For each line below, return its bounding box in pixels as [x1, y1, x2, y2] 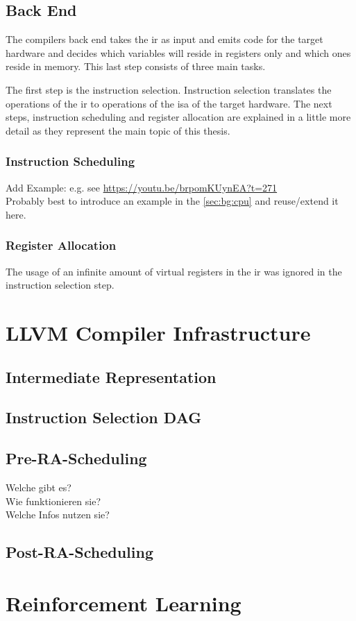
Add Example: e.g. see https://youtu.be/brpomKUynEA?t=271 [6, 180, 278, 194]
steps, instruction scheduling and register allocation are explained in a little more [6, 110, 351, 124]
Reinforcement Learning [6, 588, 241, 617]
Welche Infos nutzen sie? [6, 507, 110, 522]
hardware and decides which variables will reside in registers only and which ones [6, 45, 351, 60]
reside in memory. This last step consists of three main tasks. [6, 59, 266, 74]
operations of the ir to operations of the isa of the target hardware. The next [6, 96, 332, 110]
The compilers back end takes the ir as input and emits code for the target [6, 32, 323, 46]
